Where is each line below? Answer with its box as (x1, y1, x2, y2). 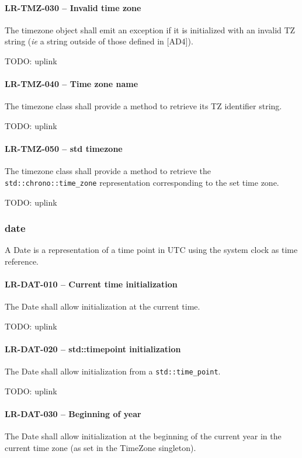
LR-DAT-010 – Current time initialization (5, 278, 178, 290)
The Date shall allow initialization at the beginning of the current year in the (5, 430, 282, 442)
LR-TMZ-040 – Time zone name (5, 78, 138, 90)
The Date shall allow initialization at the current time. (5, 300, 200, 313)
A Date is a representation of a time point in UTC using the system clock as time (5, 244, 298, 256)
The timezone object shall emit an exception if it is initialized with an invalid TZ (5, 23, 296, 36)
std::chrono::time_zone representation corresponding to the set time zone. (5, 176, 279, 188)
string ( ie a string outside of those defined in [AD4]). (5, 35, 193, 47)
